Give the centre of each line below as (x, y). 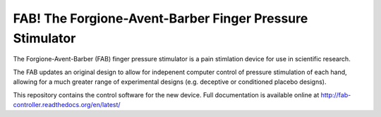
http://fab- (336, 94)
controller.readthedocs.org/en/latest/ (67, 104)
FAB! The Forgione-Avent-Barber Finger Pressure (161, 18)
